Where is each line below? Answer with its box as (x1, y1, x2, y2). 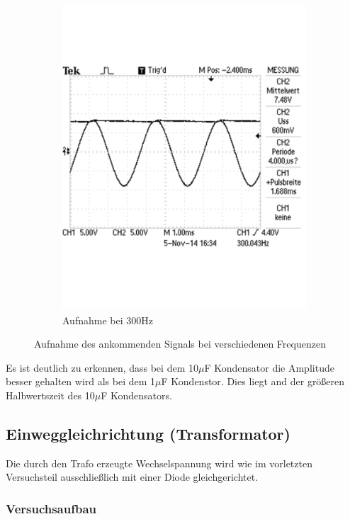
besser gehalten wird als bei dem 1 (6, 374, 156, 389)
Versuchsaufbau (6, 499, 97, 517)
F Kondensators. (101, 388, 172, 403)
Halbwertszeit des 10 (6, 388, 95, 403)
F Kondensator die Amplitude (204, 360, 334, 375)
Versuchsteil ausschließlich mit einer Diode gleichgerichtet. (6, 469, 259, 484)
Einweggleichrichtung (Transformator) (6, 423, 290, 445)
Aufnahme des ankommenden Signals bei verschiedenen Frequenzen (34, 336, 326, 351)
